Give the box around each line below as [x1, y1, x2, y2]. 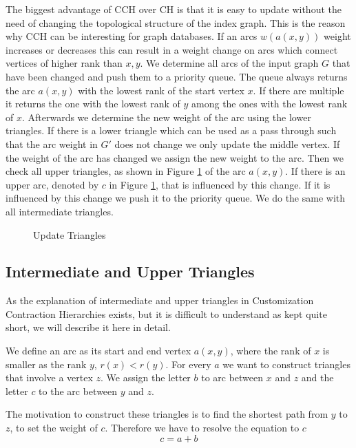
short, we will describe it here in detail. [6, 320, 171, 334]
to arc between [201, 370, 264, 385]
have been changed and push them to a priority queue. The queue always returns [6, 69, 348, 83]
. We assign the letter [101, 370, 191, 385]
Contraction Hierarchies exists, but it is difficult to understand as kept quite [6, 306, 327, 321]
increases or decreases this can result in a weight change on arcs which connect [6, 42, 338, 56]
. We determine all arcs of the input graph [140, 56, 319, 70]
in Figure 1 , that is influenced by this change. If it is [109, 177, 331, 191]
